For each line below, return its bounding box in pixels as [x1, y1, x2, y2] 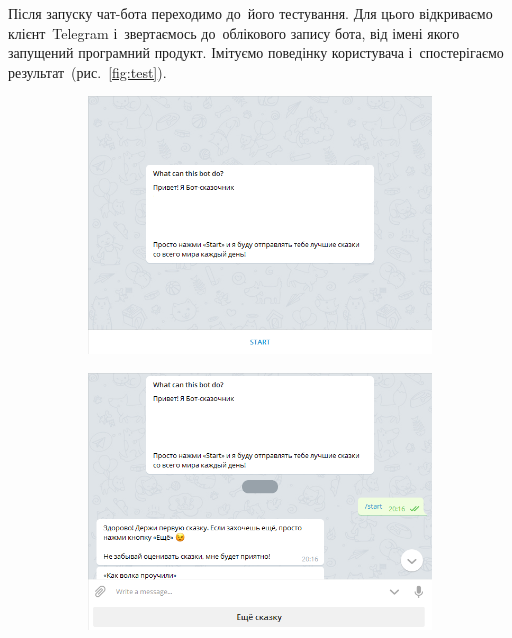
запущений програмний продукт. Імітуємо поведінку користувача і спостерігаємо [8, 42, 504, 63]
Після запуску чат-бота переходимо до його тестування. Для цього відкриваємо [8, 3, 493, 23]
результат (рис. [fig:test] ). [8, 61, 167, 82]
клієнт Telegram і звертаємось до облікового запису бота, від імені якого [8, 22, 460, 43]
